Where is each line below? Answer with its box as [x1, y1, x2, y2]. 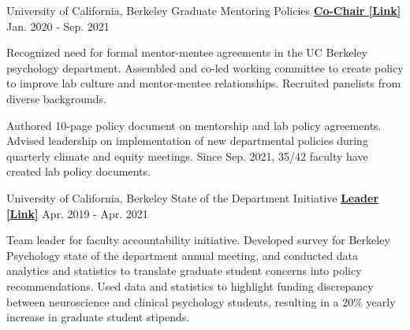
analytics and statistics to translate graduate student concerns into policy [6, 262, 362, 279]
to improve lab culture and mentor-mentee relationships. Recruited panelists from [6, 75, 401, 91]
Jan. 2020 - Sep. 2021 [6, 17, 110, 34]
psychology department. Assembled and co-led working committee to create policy [6, 59, 404, 76]
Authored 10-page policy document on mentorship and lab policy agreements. [6, 117, 382, 133]
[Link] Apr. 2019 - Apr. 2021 [6, 205, 148, 221]
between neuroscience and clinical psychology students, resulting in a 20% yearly [6, 293, 396, 310]
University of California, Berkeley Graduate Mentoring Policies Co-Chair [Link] [6, 2, 401, 18]
